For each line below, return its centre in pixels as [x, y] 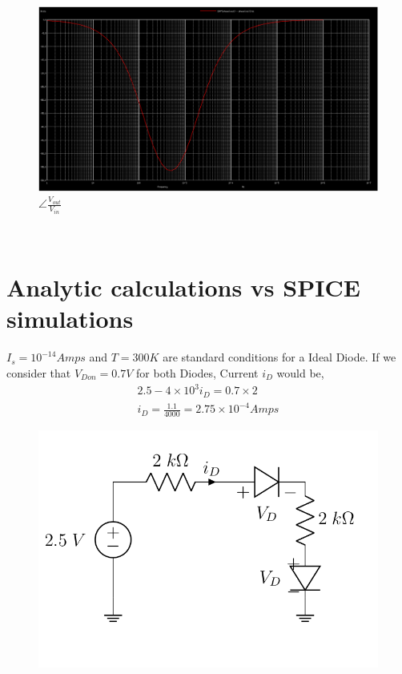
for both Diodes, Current [197, 373]
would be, [300, 373]
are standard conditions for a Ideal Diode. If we [279, 357]
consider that [39, 373]
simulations [70, 319]
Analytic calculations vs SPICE [183, 287]
